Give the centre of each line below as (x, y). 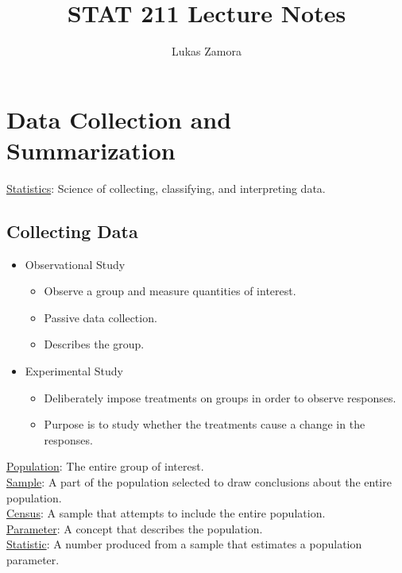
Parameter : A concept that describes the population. (135, 528)
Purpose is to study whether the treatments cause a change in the (205, 424)
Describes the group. (94, 344)
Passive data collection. (100, 317)
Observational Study (75, 264)
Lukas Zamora (207, 51)
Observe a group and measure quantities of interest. (170, 291)
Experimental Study (74, 371)
